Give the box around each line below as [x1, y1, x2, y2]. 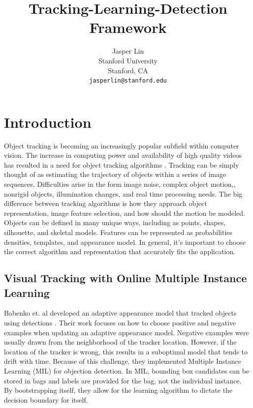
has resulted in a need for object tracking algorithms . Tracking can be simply [4, 159, 239, 170]
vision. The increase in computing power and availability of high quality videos [4, 150, 242, 160]
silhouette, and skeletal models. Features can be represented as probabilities [4, 227, 233, 237]
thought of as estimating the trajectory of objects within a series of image [4, 169, 226, 179]
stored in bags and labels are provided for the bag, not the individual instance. [4, 375, 242, 385]
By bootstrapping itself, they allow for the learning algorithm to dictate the [4, 385, 233, 395]
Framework [89, 17, 167, 37]
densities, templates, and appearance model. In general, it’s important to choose [4, 236, 246, 247]
